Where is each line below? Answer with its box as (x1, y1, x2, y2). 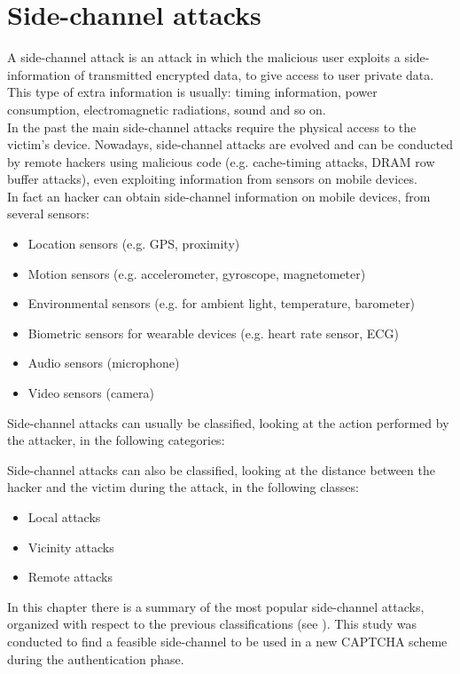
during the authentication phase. (7, 649, 184, 668)
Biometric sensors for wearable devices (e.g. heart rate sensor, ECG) (27, 323, 399, 342)
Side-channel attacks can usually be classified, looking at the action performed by (7, 413, 449, 432)
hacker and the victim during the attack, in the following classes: (7, 478, 359, 496)
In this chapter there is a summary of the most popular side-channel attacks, (7, 597, 425, 615)
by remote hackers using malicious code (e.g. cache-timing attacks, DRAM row (7, 152, 435, 170)
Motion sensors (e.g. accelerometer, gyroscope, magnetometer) (27, 264, 366, 282)
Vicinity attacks (27, 537, 114, 556)
